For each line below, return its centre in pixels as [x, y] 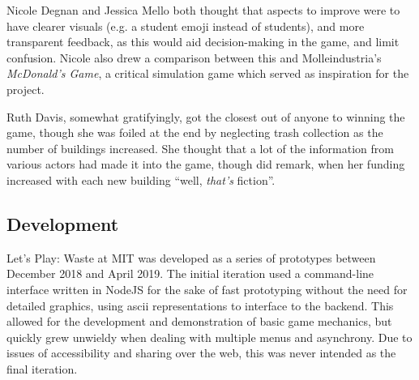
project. [26, 89]
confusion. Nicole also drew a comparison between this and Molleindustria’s [194, 57]
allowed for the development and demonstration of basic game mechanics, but [199, 321]
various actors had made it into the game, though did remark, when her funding [206, 164]
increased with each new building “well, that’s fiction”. [141, 179]
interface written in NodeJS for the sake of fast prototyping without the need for [207, 289]
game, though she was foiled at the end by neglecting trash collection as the [195, 132]
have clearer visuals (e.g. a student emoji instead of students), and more [186, 26]
